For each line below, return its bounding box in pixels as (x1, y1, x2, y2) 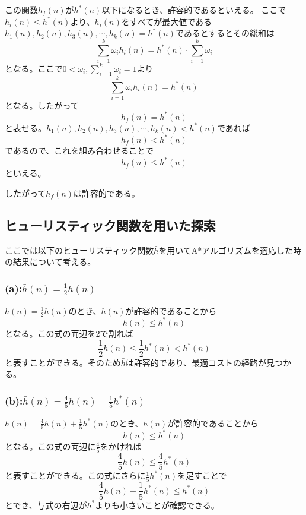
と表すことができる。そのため (5, 356, 121, 368)
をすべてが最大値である (121, 15, 212, 27)
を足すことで (177, 469, 227, 482)
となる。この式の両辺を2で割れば (5, 327, 133, 339)
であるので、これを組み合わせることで (5, 144, 154, 157)
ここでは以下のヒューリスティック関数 (5, 244, 154, 256)
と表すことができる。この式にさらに (5, 469, 146, 482)
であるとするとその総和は (175, 27, 275, 39)
